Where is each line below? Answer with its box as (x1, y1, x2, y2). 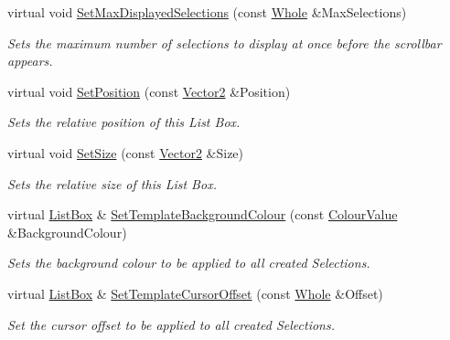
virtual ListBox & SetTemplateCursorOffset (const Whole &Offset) (7, 283, 383, 303)
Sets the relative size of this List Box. (7, 174, 217, 193)
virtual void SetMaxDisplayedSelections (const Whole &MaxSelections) (7, 3, 407, 21)
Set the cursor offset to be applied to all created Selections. (7, 314, 336, 334)
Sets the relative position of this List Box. (7, 112, 241, 132)
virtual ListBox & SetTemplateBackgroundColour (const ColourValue (7, 205, 398, 224)
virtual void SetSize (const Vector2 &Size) (7, 143, 244, 162)
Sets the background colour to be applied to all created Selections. (7, 253, 370, 272)
